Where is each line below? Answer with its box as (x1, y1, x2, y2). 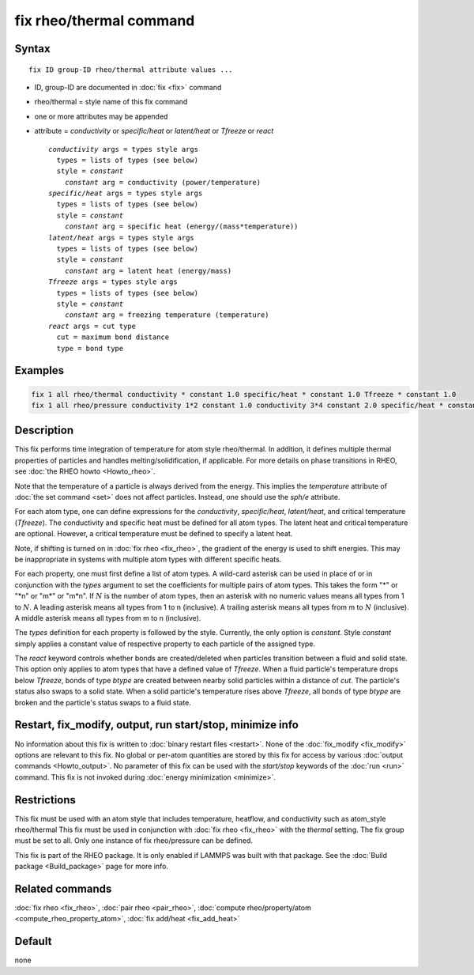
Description (14, 424, 74, 437)
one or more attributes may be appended (34, 111, 168, 121)
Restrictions (14, 793, 77, 807)
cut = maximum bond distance (56, 333, 170, 342)
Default (14, 935, 52, 948)
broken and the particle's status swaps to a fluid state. (14, 697, 191, 707)
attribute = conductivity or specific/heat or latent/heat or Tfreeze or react (34, 127, 274, 136)
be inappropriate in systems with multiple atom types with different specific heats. (14, 554, 282, 564)
